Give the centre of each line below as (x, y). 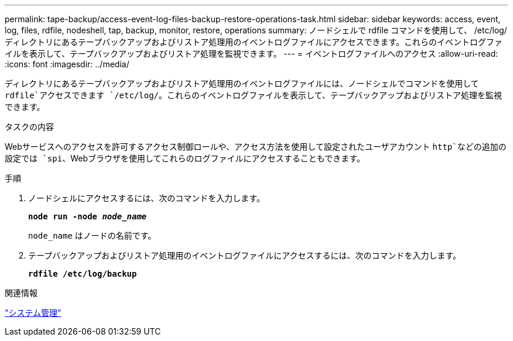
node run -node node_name (88, 216)
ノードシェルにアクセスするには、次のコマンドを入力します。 (146, 198)
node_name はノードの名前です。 (92, 235)
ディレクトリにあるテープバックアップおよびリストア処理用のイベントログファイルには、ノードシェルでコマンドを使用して (242, 83)
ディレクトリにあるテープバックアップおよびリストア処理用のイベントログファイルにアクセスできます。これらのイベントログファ (254, 42)
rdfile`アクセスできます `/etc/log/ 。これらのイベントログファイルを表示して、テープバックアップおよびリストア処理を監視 (254, 95)
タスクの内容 (29, 127)
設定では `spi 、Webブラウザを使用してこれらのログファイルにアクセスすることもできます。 (185, 158)
